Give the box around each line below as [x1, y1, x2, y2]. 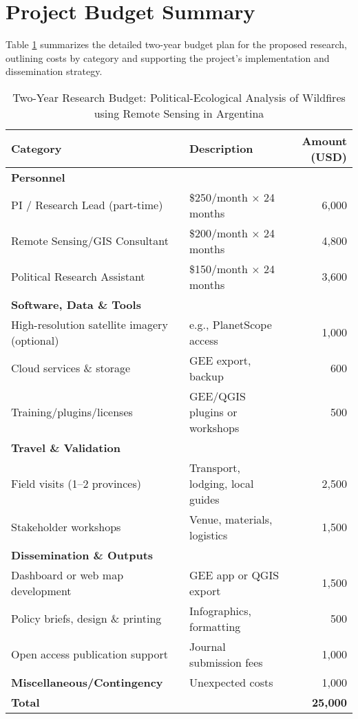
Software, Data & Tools [11, 296, 141, 312]
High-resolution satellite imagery [11, 316, 168, 332]
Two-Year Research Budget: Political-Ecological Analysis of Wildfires [12, 89, 346, 105]
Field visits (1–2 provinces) [11, 475, 141, 491]
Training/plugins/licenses [11, 403, 133, 420]
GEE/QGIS [189, 387, 246, 404]
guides [189, 491, 220, 507]
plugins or [189, 403, 238, 420]
